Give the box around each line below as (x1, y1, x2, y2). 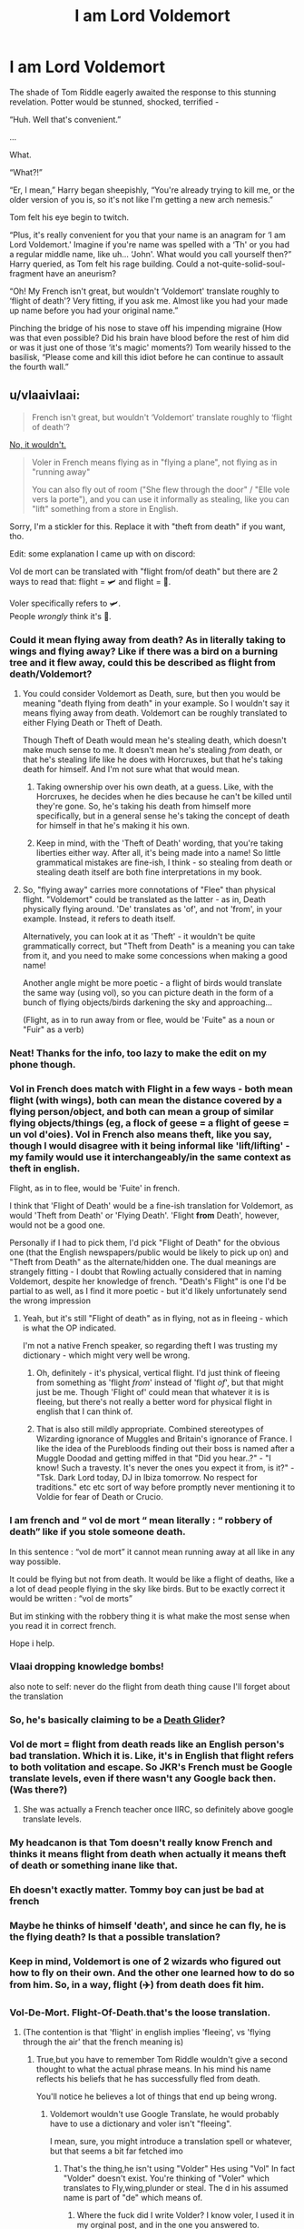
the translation (9, 1691, 64, 1702)
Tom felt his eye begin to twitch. (9, 211, 130, 223)
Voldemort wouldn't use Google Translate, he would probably (49, 2109, 279, 2120)
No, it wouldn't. (9, 438, 66, 450)
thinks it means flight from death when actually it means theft (9, 1848, 287, 1860)
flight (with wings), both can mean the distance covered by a (9, 1093, 283, 1106)
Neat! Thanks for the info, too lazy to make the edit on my (9, 1047, 268, 1059)
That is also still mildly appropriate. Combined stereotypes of (35, 1424, 264, 1435)
